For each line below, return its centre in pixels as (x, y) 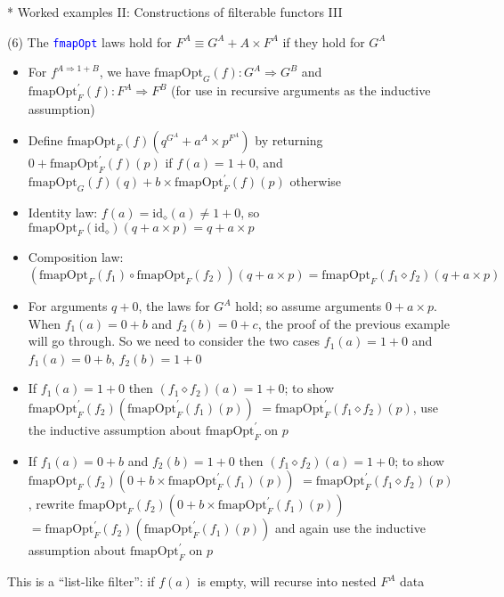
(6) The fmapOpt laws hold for (89, 41)
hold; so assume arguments (309, 306)
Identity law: (63, 213)
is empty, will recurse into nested (287, 581)
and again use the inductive (350, 528)
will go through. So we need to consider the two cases (174, 341)
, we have (125, 72)
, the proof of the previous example (354, 323)
